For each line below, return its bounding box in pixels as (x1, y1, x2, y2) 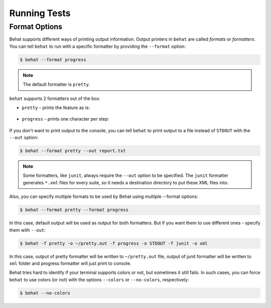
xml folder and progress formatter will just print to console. (9, 260, 131, 266)
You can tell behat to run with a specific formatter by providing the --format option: (9, 43, 186, 49)
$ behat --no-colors (20, 290, 70, 296)
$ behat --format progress (20, 57, 86, 62)
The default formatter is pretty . (23, 81, 90, 87)
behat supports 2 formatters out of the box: (9, 95, 100, 101)
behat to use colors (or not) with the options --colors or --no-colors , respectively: (9, 276, 189, 282)
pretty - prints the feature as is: (22, 105, 90, 111)
